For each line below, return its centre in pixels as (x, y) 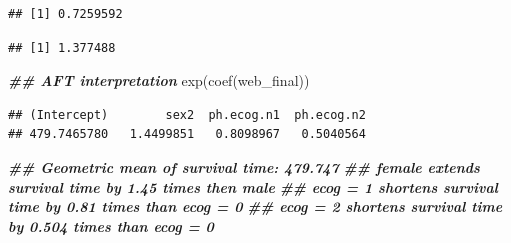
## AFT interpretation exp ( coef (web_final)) (159, 80)
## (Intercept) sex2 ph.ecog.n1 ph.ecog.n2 (187, 114)
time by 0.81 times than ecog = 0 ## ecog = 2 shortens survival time (255, 206)
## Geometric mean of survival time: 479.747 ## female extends (244, 166)
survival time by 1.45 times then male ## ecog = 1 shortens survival (253, 186)
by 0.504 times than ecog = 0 (111, 225)
